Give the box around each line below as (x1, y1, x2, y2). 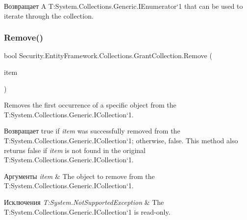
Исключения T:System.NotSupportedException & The (4, 197, 164, 207)
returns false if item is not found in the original (4, 145, 146, 155)
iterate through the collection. (4, 10, 94, 21)
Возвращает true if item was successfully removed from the (4, 126, 180, 136)
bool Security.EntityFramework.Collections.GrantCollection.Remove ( (4, 50, 212, 61)
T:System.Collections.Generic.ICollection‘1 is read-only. (4, 206, 171, 217)
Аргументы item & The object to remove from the (4, 171, 155, 181)
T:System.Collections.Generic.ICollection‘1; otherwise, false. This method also (4, 135, 238, 145)
